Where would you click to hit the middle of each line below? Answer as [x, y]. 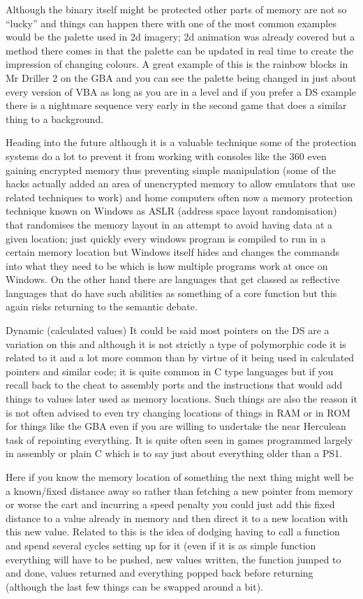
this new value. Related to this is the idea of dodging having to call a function [173, 532]
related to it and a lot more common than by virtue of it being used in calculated [180, 358]
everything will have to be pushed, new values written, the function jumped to [173, 559]
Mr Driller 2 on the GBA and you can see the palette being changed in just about [181, 77]
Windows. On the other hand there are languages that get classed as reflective [173, 279]
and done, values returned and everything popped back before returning [160, 573]
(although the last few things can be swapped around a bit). [134, 586]
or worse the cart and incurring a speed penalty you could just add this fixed [170, 504]
